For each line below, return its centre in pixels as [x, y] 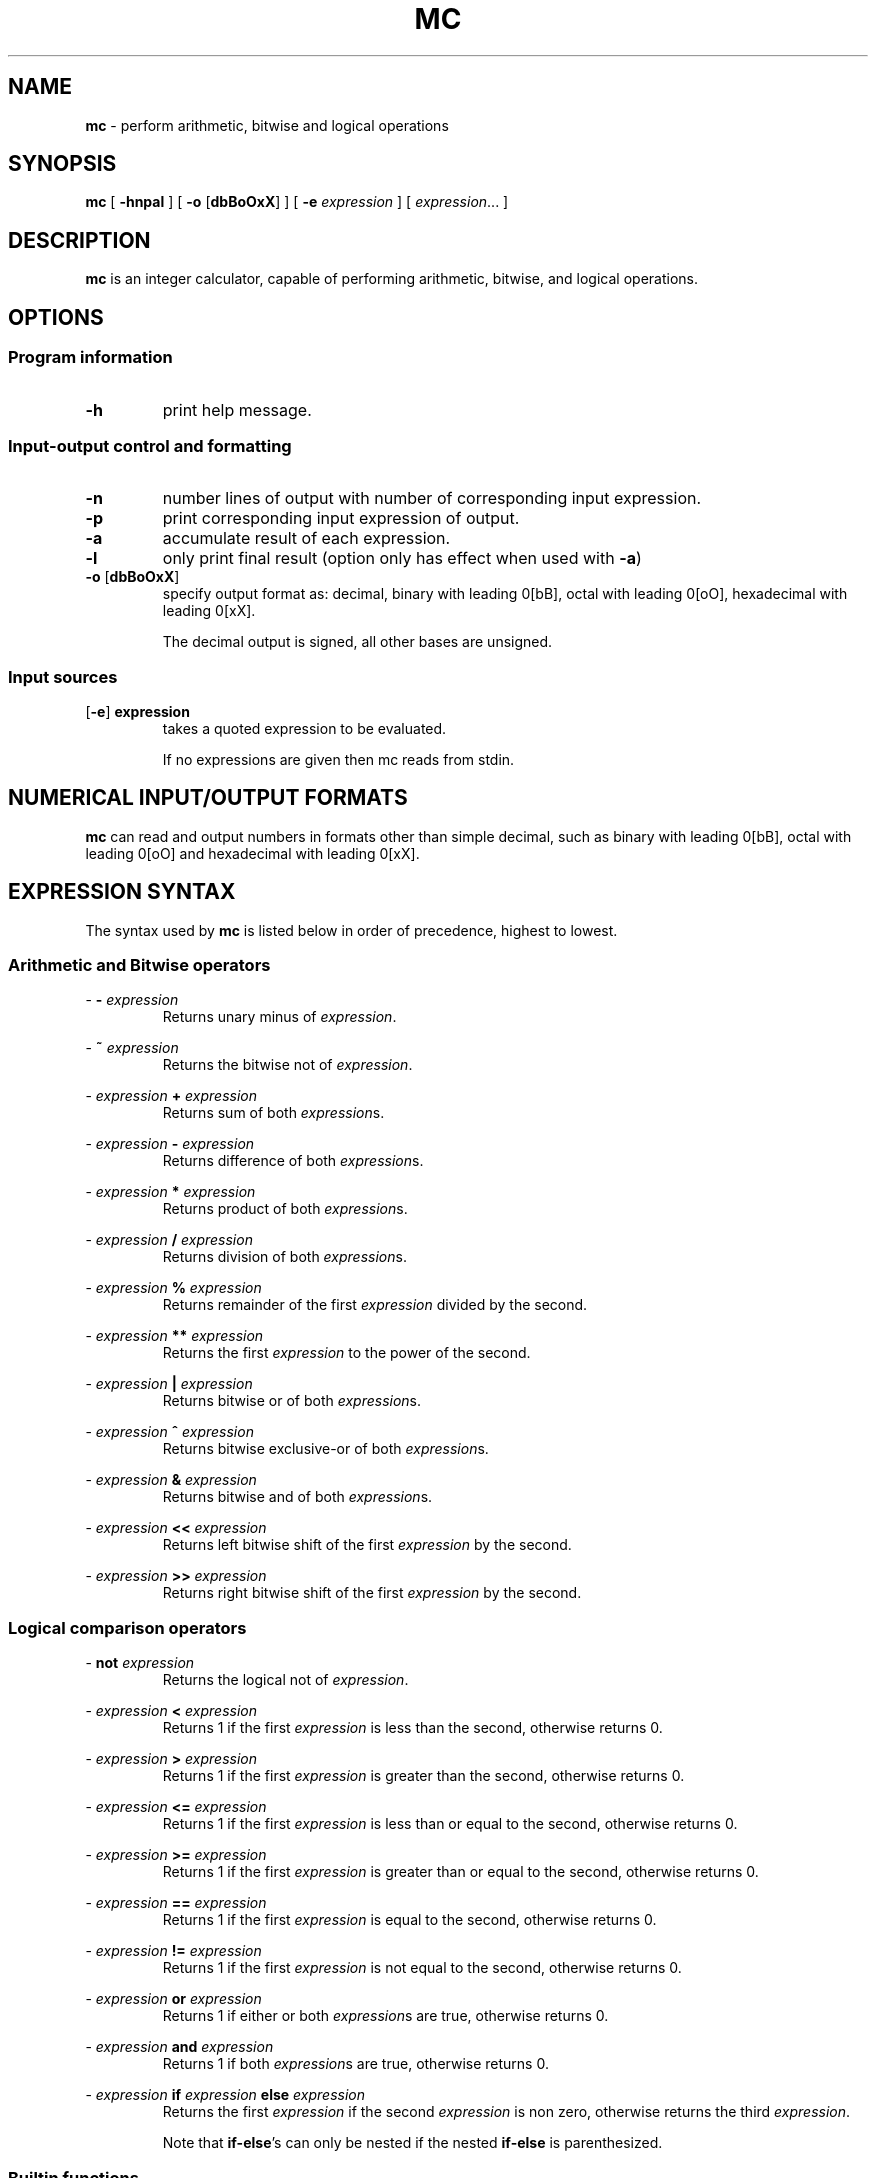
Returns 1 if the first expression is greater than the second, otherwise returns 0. [423, 1776]
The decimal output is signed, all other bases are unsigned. [357, 642]
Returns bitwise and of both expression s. [297, 1497]
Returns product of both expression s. [285, 1209]
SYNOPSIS [62, 164]
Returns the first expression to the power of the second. [346, 1353]
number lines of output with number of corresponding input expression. [432, 498]
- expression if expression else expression [225, 2095]
